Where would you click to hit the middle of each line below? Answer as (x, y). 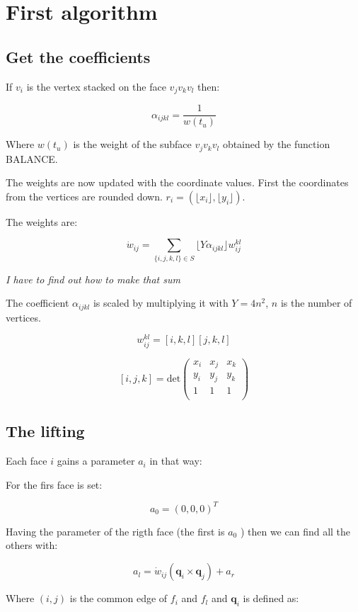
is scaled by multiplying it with (161, 303)
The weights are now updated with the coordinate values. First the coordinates (177, 182)
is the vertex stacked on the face (96, 86)
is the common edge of (119, 598)
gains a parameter (96, 461)
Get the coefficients (78, 56)
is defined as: (271, 598)
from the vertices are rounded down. (84, 196)
